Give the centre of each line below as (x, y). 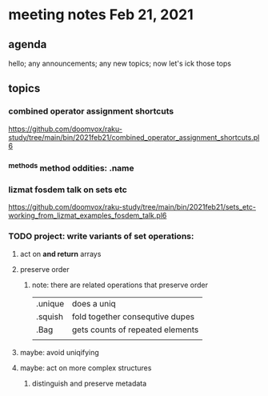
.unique (50, 303)
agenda (28, 44)
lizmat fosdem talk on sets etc (68, 190)
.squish (50, 316)
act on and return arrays (60, 254)
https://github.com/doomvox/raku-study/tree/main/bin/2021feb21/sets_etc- (132, 207)
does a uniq (94, 303)
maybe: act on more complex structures (86, 368)
